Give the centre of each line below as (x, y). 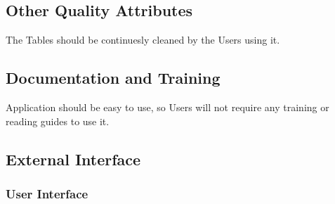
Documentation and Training (113, 78)
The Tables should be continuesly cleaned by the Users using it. (143, 40)
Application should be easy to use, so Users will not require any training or (167, 107)
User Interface (47, 193)
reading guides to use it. (58, 121)
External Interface (73, 159)
